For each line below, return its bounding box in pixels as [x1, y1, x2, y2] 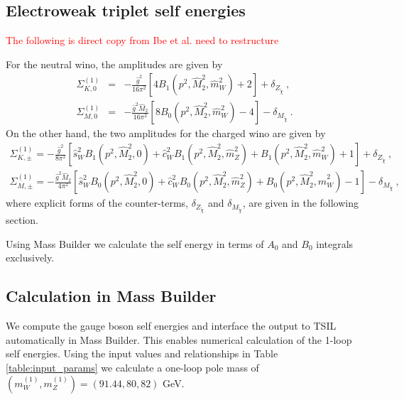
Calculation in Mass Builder [6, 285, 217, 307]
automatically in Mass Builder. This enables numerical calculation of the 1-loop [6, 332, 352, 347]
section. [6, 212, 38, 227]
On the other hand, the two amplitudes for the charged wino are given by [6, 126, 326, 141]
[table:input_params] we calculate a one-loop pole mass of [6, 360, 259, 375]
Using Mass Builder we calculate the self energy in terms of [6, 236, 264, 251]
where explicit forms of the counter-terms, [6, 195, 188, 210]
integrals [316, 236, 354, 251]
